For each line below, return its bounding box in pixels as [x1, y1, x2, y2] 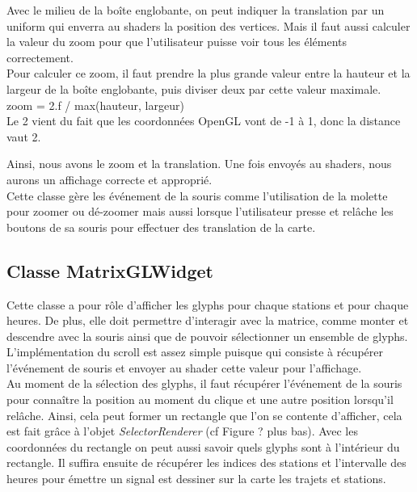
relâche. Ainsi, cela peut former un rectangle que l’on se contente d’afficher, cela [6, 406, 402, 423]
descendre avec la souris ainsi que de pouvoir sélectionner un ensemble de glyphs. [6, 327, 408, 344]
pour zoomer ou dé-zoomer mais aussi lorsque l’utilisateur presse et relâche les [6, 203, 394, 220]
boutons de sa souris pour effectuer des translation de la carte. [6, 218, 316, 235]
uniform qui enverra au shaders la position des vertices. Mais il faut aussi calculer [6, 17, 411, 34]
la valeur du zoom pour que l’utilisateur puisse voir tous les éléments [6, 33, 347, 50]
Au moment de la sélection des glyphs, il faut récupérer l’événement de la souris [6, 375, 402, 392]
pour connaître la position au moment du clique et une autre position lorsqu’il [6, 391, 394, 408]
